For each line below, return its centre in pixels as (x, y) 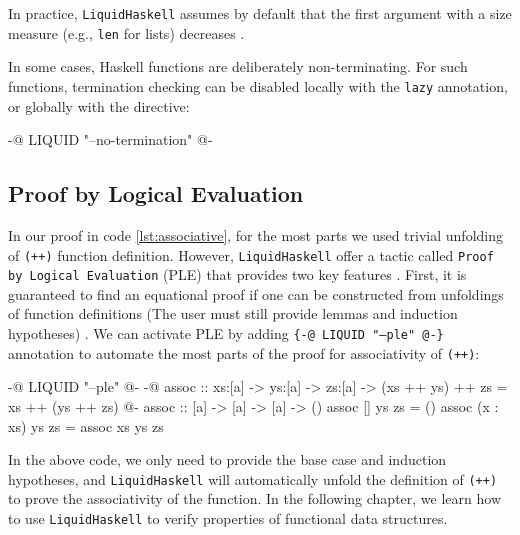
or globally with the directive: (99, 105)
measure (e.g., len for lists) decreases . (126, 32)
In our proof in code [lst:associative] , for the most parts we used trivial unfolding (255, 234)
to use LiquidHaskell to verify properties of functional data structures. (228, 517)
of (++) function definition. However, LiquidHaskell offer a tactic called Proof (251, 254)
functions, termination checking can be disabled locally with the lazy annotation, (258, 85)
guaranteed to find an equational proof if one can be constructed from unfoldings (256, 293)
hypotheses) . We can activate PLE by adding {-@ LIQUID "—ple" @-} (226, 333)
